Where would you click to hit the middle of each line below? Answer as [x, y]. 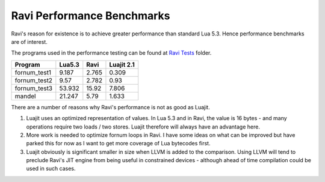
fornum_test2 [34, 80]
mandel [25, 96]
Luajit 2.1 [122, 64]
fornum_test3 [34, 88]
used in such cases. [51, 169]
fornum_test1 [33, 72]
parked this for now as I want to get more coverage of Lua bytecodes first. [118, 144]
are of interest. [29, 41]
